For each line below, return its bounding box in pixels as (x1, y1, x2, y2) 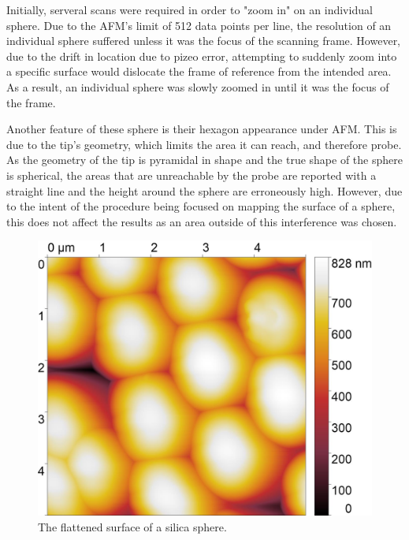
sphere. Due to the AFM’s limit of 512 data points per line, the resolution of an (6, 17, 392, 33)
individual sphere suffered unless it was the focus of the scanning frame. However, (6, 32, 401, 49)
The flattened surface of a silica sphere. (38, 518, 227, 534)
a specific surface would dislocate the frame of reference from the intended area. (6, 63, 392, 80)
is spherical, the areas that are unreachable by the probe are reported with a (6, 166, 377, 183)
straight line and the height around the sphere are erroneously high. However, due (6, 182, 403, 199)
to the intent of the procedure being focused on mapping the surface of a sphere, (6, 198, 396, 214)
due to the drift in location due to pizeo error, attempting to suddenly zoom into (6, 47, 397, 64)
